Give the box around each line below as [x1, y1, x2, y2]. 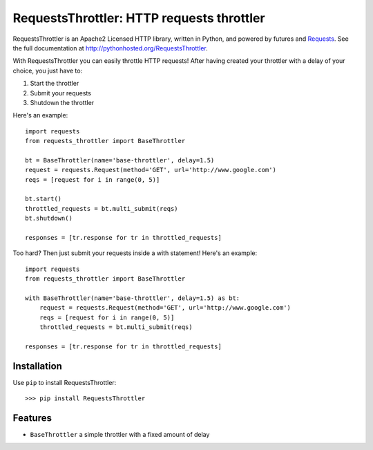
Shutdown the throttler [30, 98, 95, 106]
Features [12, 412, 52, 424]
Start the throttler [30, 79, 79, 88]
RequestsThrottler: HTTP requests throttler [12, 10, 265, 26]
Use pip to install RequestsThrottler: [12, 378, 117, 386]
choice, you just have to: [12, 66, 83, 75]
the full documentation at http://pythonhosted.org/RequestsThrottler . [12, 44, 208, 52]
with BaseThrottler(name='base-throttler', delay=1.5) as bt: [25, 294, 240, 302]
